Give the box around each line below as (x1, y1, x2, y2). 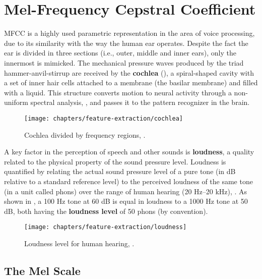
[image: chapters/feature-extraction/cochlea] (24, 115, 183, 122)
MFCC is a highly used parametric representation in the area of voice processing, (4, 28, 255, 38)
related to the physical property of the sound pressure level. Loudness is (4, 156, 226, 166)
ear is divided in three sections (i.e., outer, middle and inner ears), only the (4, 47, 236, 58)
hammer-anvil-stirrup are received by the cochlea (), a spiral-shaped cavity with (4, 67, 254, 78)
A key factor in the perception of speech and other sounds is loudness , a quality (4, 146, 254, 157)
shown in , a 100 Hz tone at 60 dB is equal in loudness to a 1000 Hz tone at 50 (4, 196, 248, 206)
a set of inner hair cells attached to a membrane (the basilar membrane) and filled (4, 77, 258, 88)
